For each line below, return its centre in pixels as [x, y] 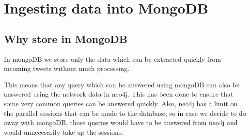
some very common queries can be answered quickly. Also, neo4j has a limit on [121, 103]
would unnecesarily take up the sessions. [64, 132]
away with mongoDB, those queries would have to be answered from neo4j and [121, 122]
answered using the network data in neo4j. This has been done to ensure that [119, 94]
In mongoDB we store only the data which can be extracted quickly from [113, 59]
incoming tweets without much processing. [67, 68]
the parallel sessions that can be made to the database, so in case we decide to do [125, 113]
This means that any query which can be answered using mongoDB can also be [122, 84]
